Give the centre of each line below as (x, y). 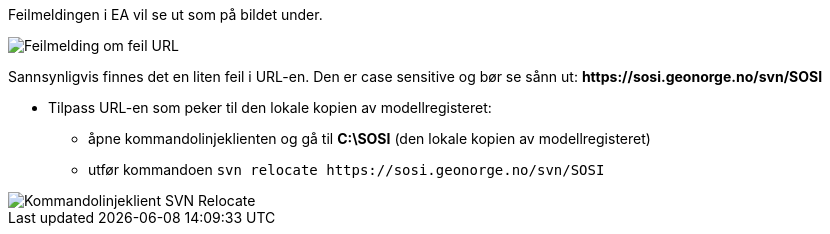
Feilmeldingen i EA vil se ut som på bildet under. (165, 14)
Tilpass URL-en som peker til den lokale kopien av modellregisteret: (270, 107)
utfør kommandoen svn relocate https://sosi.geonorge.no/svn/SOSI (346, 169)
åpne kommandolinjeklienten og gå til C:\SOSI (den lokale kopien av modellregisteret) (369, 138)
